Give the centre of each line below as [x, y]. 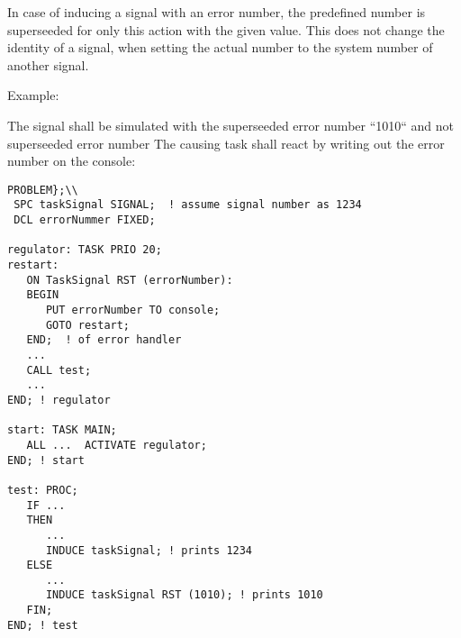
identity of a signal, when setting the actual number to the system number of [220, 47]
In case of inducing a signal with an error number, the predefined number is [217, 12]
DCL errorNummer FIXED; [85, 220]
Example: [33, 95]
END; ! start [46, 460]
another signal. [48, 64]
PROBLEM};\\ [43, 190]
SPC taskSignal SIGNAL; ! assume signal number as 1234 [188, 205]
